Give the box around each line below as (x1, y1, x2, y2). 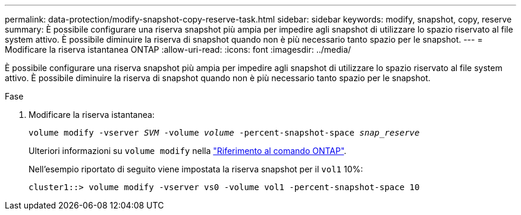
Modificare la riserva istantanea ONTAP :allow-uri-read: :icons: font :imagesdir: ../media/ (5, 44, 351, 54)
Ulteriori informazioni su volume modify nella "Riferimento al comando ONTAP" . (29, 146, 347, 156)
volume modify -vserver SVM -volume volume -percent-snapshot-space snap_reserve (29, 128, 420, 137)
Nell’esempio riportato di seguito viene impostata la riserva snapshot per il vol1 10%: (29, 164, 363, 174)
